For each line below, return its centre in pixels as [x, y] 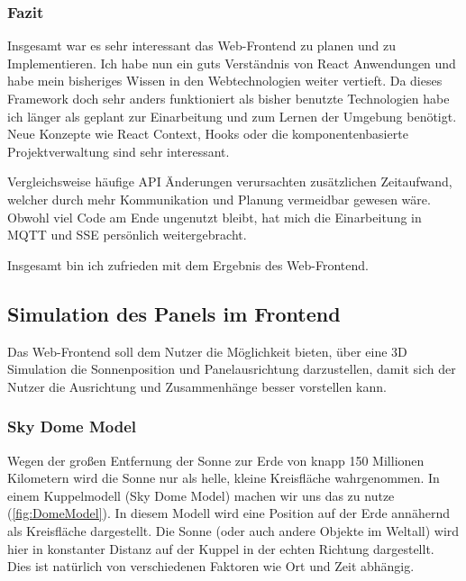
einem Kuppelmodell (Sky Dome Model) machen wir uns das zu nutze [201, 495]
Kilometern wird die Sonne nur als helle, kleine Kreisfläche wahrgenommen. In [224, 478]
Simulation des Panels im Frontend [174, 313]
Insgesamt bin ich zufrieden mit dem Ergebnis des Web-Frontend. [188, 264]
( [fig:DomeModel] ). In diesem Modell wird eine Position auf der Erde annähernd [228, 513]
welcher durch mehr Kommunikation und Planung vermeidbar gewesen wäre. [219, 199]
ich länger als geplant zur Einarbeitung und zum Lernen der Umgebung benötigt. [232, 116]
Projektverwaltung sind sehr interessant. [119, 151]
